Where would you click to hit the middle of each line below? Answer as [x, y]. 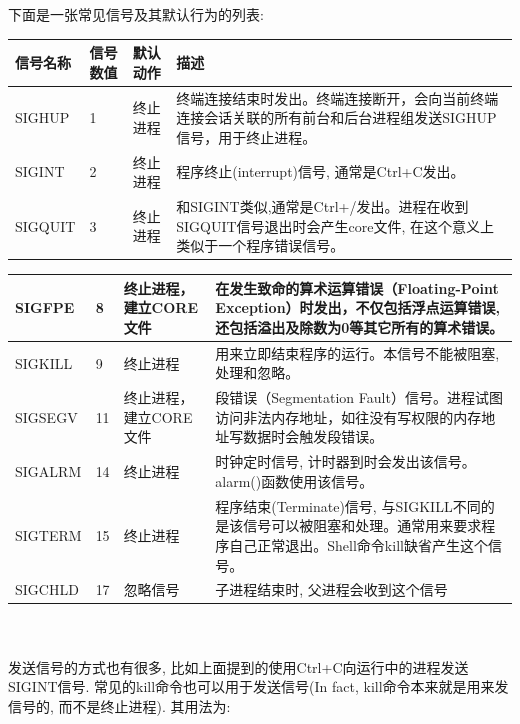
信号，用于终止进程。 [246, 136]
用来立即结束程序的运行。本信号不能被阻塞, [357, 352]
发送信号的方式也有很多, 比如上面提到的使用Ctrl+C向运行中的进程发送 [238, 666]
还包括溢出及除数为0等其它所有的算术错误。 [359, 326]
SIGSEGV [46, 416]
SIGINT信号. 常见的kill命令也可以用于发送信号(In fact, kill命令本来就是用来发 [258, 686]
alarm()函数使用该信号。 [294, 480]
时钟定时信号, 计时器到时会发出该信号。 [345, 461]
